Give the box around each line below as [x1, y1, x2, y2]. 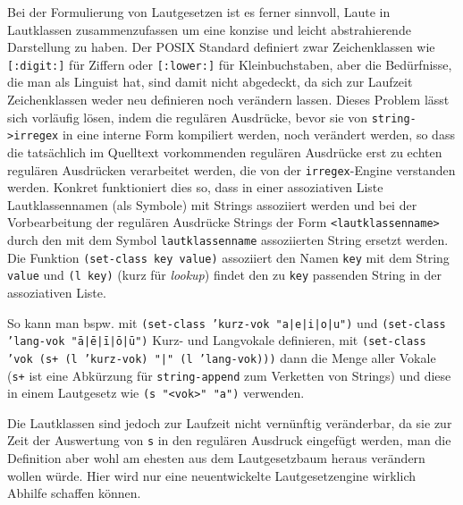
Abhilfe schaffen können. [7, 484, 141, 502]
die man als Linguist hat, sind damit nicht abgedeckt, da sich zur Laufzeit [7, 72, 413, 91]
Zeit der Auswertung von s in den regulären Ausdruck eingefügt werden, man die [7, 431, 451, 450]
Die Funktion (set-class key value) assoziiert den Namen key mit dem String [7, 248, 450, 266]
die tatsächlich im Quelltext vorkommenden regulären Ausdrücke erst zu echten [7, 142, 442, 161]
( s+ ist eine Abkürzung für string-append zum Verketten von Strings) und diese [7, 366, 451, 384]
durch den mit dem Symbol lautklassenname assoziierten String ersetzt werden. [7, 231, 449, 249]
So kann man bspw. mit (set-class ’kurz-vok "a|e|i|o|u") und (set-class [7, 313, 446, 332]
